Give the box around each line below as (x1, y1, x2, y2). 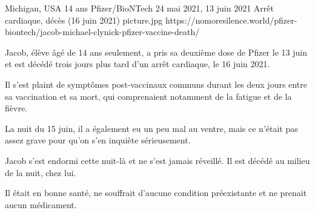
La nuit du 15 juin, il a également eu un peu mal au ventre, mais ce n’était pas (5, 122, 298, 134)
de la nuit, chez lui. (5, 166, 76, 179)
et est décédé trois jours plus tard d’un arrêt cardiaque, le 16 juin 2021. (5, 57, 270, 70)
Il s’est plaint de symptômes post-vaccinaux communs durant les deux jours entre (5, 77, 307, 90)
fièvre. (5, 102, 27, 114)
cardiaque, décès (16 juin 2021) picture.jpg (5, 13, 163, 26)
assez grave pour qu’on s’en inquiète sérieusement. (5, 134, 191, 146)
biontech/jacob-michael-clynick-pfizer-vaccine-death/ (5, 25, 200, 38)
